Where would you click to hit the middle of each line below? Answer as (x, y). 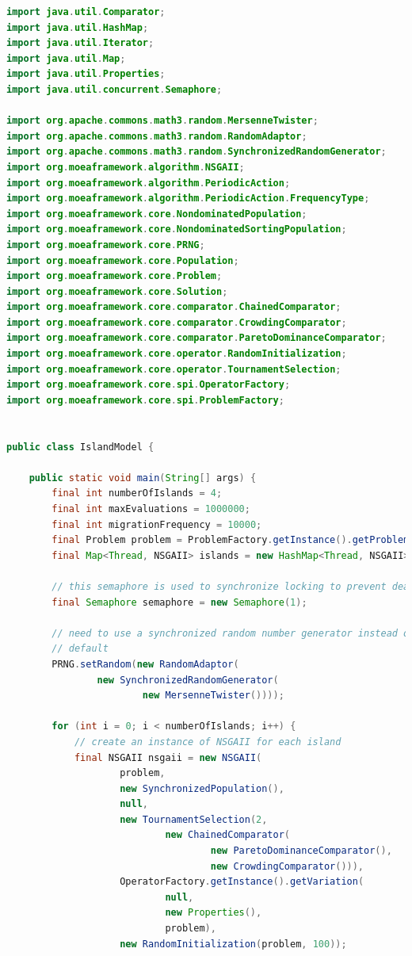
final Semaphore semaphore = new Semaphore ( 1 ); (179, 602)
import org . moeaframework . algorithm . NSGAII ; (126, 167)
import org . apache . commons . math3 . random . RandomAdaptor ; (157, 136)
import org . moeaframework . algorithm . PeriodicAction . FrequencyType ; (188, 199)
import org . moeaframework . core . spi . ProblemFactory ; (145, 400)
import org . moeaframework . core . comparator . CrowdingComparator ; (177, 322)
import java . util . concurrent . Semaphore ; (114, 89)
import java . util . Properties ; (86, 74)
